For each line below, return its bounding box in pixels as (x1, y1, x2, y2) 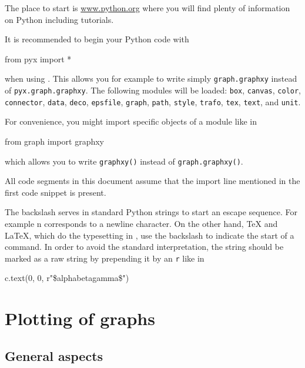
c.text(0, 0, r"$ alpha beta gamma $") (5, 272, 129, 284)
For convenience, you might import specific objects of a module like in (5, 115, 257, 128)
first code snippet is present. (5, 186, 106, 198)
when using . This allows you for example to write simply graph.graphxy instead (5, 72, 297, 85)
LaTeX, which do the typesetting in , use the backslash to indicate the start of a (5, 229, 294, 241)
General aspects (5, 346, 103, 364)
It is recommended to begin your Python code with (5, 33, 189, 45)
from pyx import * (5, 52, 72, 65)
